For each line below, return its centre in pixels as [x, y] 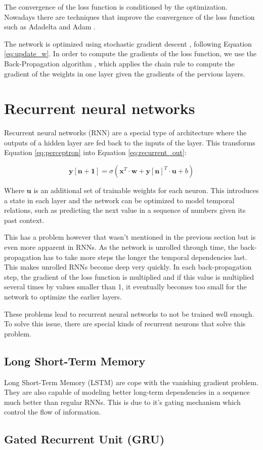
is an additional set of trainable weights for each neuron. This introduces [146, 190]
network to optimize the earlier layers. [63, 296]
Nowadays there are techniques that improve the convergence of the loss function [129, 16]
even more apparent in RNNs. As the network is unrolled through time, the [121, 247]
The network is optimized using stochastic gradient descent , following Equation [128, 43]
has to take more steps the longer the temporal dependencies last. [145, 257]
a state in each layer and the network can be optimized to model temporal [119, 200]
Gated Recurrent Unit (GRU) [84, 439]
